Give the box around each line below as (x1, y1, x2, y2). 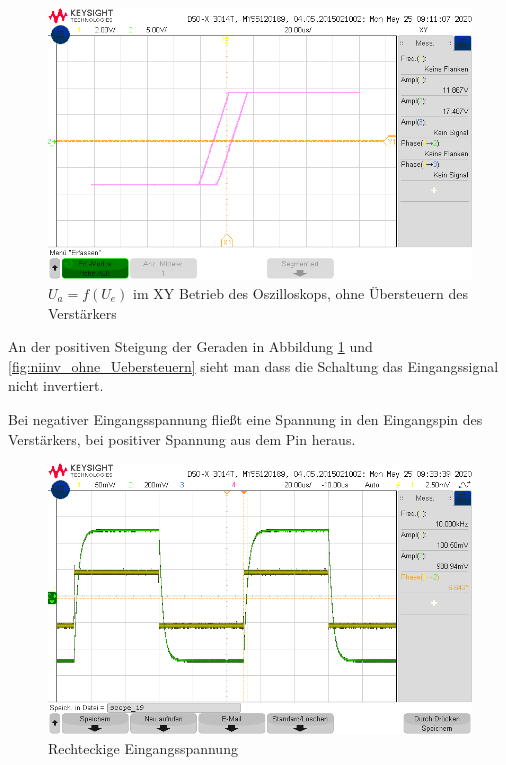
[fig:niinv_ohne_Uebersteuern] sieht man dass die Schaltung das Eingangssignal (8, 355, 499, 376)
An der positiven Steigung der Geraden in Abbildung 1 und (8, 336, 373, 357)
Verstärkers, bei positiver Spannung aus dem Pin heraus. (8, 428, 356, 449)
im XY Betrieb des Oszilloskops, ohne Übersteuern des (133, 282, 468, 303)
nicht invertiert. (8, 375, 104, 396)
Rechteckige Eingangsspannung (48, 738, 238, 759)
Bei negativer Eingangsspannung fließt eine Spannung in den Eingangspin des (8, 408, 483, 429)
